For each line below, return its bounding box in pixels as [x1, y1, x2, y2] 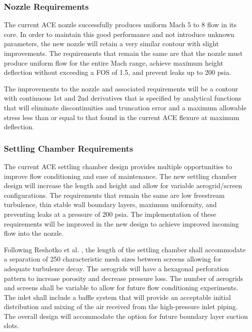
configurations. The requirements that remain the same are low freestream [4, 190, 225, 200]
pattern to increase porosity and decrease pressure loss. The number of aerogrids [4, 273, 243, 283]
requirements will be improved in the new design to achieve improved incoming [4, 218, 239, 228]
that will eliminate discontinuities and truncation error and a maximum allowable [4, 102, 247, 112]
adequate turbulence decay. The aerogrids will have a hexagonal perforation [4, 263, 229, 273]
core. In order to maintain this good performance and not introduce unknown [4, 29, 235, 39]
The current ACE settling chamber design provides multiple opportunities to [4, 161, 232, 171]
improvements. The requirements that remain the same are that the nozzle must [4, 48, 243, 58]
